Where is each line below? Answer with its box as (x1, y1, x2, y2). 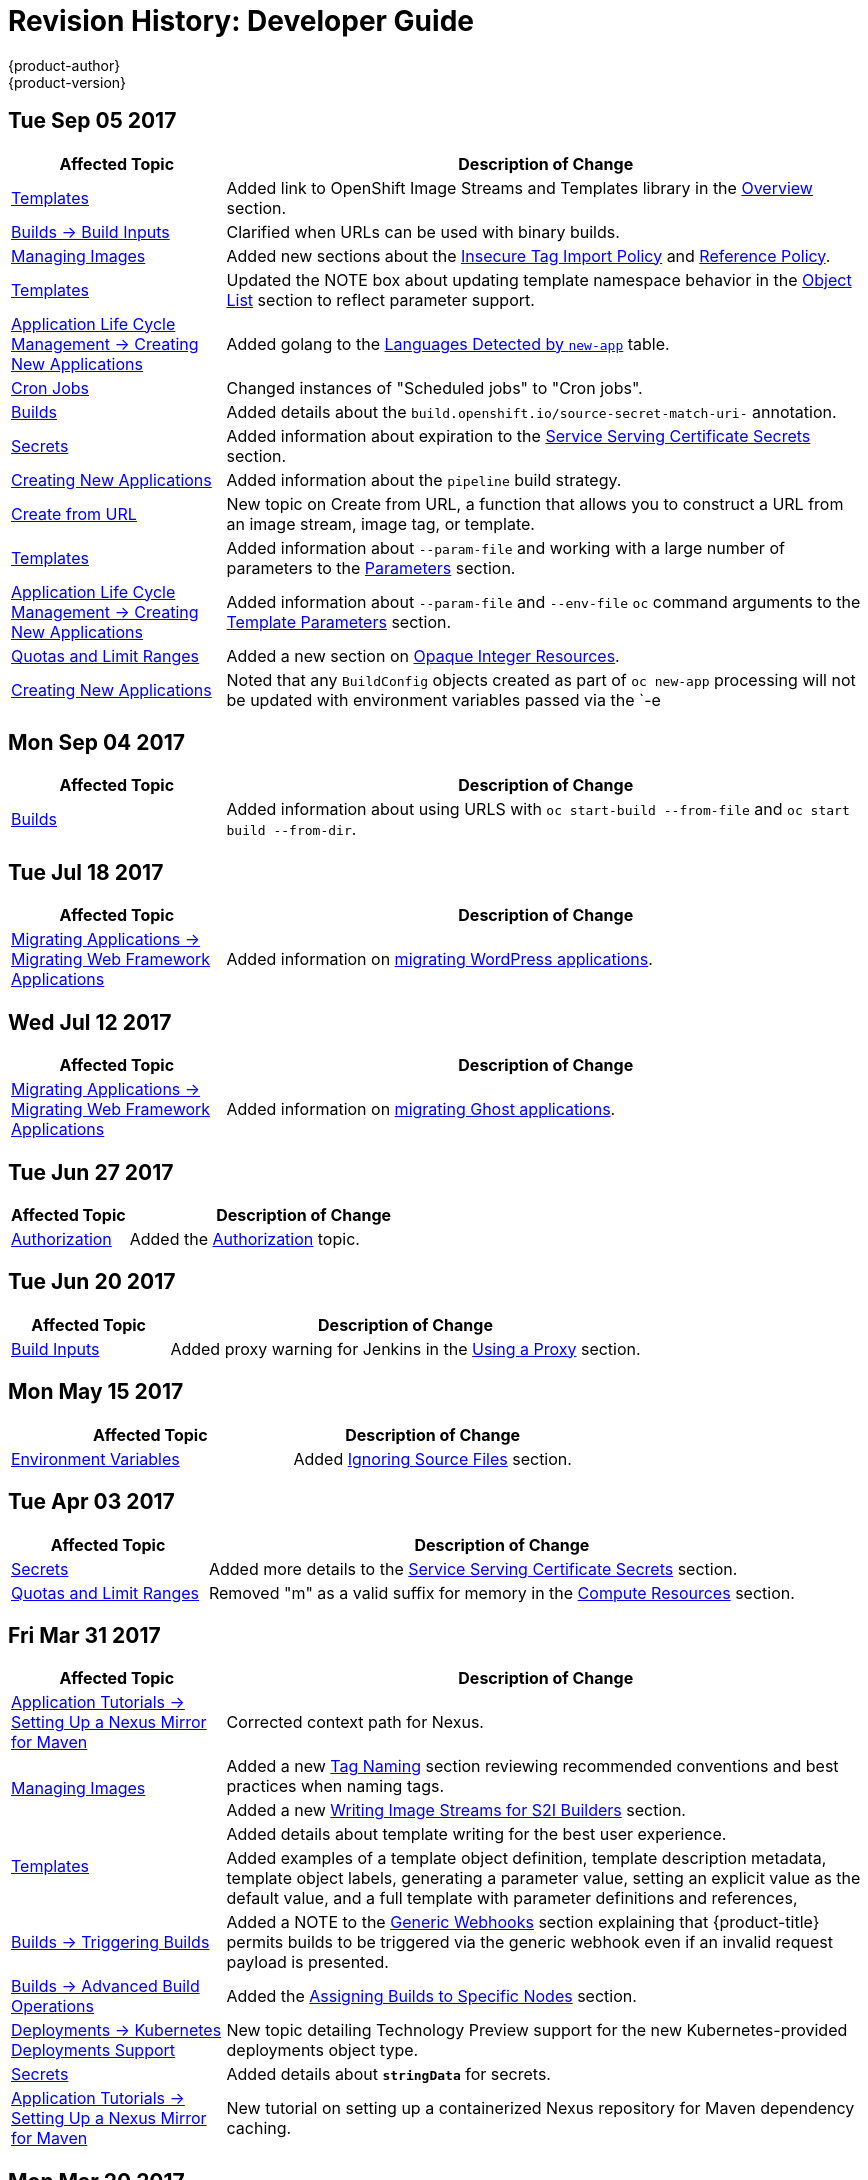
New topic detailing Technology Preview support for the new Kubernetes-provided (226, 2020, 848, 2041)
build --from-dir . (226, 819, 357, 840)
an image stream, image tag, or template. (226, 513, 535, 534)
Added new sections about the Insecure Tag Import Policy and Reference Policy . (226, 245, 831, 266)
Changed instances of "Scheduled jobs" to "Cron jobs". (226, 377, 643, 398)
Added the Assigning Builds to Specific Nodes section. (226, 1986, 637, 2007)
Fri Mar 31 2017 (8, 1622, 161, 1648)
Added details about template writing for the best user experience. (226, 1824, 727, 1845)
